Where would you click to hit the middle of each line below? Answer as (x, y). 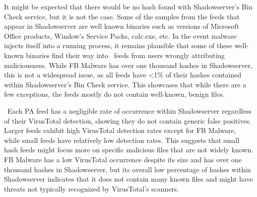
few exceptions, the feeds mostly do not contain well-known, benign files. (114, 94)
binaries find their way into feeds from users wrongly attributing (126, 55)
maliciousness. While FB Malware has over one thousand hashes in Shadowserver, (128, 65)
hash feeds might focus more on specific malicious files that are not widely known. (129, 150)
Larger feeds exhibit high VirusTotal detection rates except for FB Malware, (120, 130)
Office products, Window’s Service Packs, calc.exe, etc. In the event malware (121, 35)
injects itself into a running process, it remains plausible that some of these (118, 45)
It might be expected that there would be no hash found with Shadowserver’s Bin (128, 6)
